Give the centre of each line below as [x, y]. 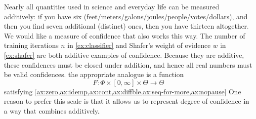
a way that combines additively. [52, 110]
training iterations [31, 45]
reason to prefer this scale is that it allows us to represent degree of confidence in [127, 101]
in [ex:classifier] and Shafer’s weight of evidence [139, 45]
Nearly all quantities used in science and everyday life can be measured [112, 6]
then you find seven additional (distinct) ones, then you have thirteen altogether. [127, 26]
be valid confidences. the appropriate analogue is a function [94, 74]
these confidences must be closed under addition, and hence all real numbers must [128, 64]
